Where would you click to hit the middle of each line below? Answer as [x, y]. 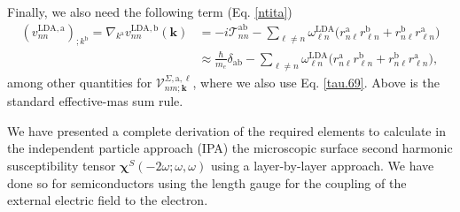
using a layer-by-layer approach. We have [322, 165]
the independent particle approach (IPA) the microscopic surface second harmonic [230, 148]
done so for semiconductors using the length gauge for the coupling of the [207, 182]
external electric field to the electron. [108, 200]
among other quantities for [80, 82]
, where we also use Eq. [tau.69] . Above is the [316, 82]
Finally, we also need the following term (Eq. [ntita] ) [150, 11]
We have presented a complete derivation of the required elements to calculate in [226, 130]
